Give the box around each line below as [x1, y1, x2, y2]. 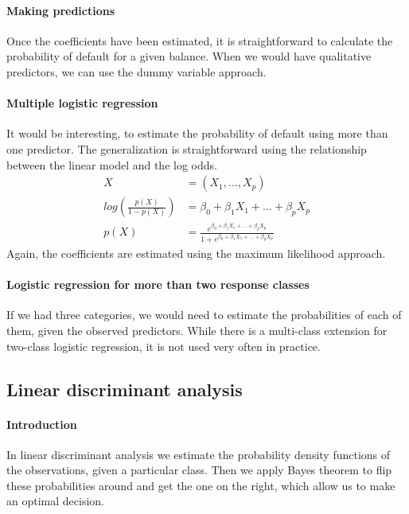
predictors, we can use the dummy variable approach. [6, 63, 267, 80]
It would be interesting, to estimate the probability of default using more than [6, 125, 388, 142]
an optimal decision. [6, 493, 104, 509]
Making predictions [6, 2, 115, 18]
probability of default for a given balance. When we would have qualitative [6, 48, 372, 64]
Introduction [6, 415, 77, 432]
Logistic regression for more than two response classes [6, 276, 310, 293]
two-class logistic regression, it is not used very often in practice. [6, 337, 321, 354]
